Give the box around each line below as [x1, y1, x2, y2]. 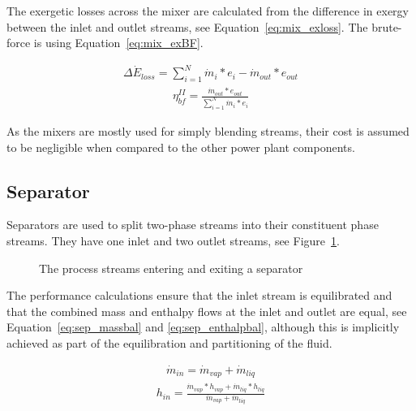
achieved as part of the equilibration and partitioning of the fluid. [6, 334, 332, 351]
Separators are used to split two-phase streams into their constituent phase [6, 216, 379, 233]
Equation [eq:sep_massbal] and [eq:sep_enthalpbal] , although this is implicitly [6, 318, 400, 335]
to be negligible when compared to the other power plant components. [6, 138, 355, 155]
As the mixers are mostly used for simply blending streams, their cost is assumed [6, 122, 410, 139]
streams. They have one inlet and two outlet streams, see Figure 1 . [6, 231, 340, 249]
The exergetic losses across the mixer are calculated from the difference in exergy [6, 2, 410, 19]
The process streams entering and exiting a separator [39, 259, 303, 276]
